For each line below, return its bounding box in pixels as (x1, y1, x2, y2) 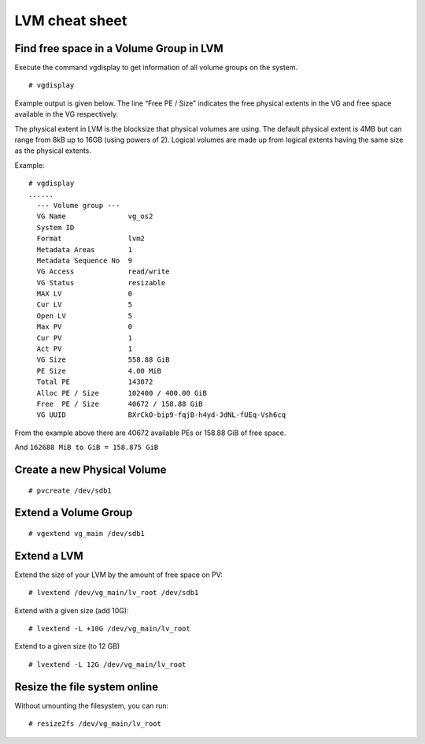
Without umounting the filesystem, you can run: (14, 701, 169, 710)
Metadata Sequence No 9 (36, 256, 133, 265)
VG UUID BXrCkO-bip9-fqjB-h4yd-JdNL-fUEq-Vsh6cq (36, 411, 286, 419)
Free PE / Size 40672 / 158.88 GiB (36, 400, 204, 408)
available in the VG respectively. (14, 110, 118, 119)
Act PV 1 (36, 344, 133, 354)
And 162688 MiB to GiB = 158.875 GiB (14, 442, 159, 452)
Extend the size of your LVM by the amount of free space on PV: (14, 570, 224, 579)
